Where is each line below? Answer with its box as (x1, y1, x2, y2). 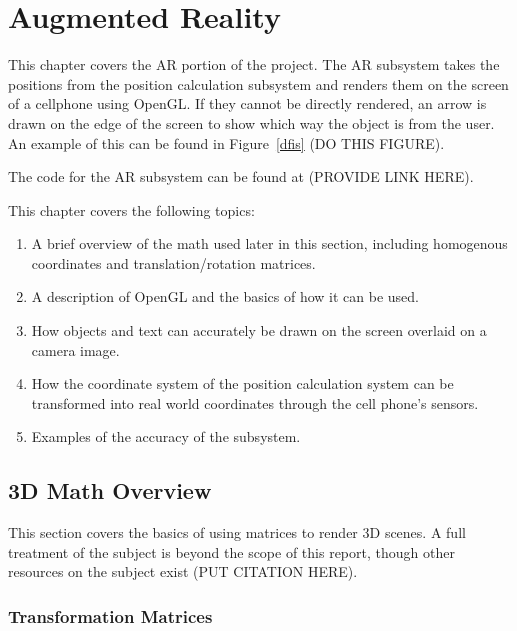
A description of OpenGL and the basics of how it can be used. (31, 286, 419, 307)
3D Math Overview (8, 475, 212, 506)
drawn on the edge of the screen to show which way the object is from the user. (8, 112, 495, 133)
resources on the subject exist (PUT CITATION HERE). (8, 561, 358, 582)
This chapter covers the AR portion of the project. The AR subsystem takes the (8, 54, 500, 75)
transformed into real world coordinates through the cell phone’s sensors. (31, 392, 479, 413)
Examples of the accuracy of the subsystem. (31, 426, 301, 447)
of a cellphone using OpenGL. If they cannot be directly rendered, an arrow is (8, 93, 487, 114)
